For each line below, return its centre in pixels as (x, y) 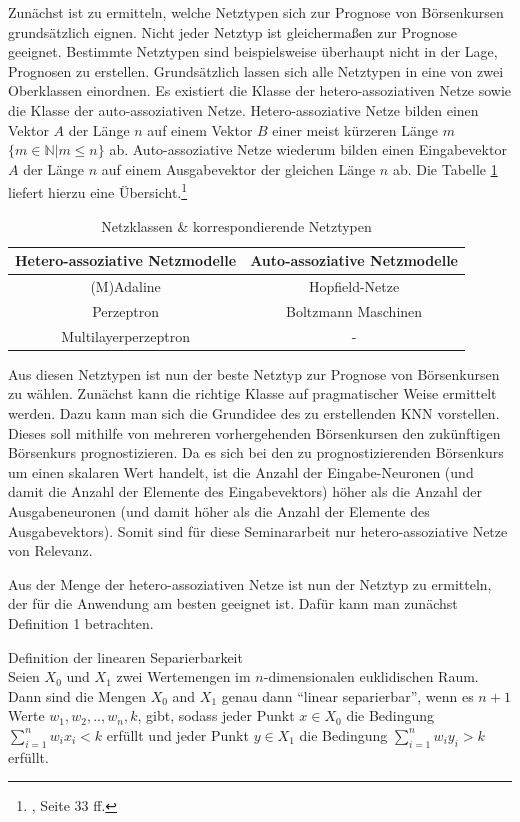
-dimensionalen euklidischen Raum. (371, 676)
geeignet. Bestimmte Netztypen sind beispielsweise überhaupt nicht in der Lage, (253, 51)
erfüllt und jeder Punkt (177, 734)
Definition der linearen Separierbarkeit (125, 656)
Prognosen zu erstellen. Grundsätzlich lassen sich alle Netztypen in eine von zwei (256, 70)
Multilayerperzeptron (126, 335)
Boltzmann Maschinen (354, 310)
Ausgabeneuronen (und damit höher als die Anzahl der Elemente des (219, 510)
